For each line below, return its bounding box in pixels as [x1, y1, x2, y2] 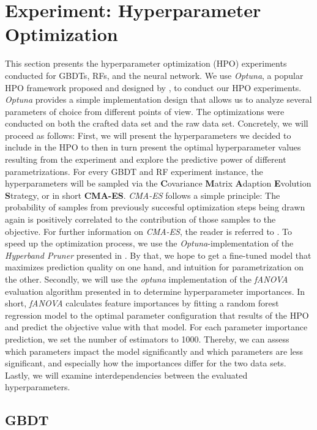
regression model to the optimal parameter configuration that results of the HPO [5, 308, 309, 321]
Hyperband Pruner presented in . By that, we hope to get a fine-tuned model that [5, 248, 311, 261]
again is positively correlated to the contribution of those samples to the [5, 213, 276, 226]
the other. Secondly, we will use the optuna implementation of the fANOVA [5, 273, 288, 285]
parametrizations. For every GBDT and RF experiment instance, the [5, 165, 263, 177]
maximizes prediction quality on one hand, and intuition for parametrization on [5, 261, 304, 273]
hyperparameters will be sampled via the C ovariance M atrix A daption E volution [5, 177, 311, 190]
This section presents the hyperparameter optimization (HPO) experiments [5, 57, 287, 70]
